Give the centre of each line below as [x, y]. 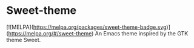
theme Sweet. [24, 40]
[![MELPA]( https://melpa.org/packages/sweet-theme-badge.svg [86, 27]
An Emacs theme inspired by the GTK [142, 33]
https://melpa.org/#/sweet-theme [50, 33]
